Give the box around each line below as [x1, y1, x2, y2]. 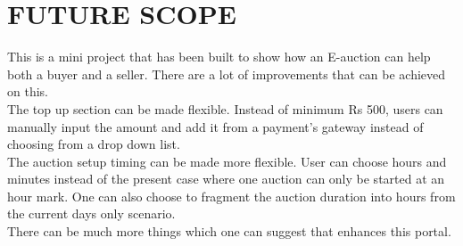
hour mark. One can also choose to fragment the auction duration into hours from [7, 186, 456, 205]
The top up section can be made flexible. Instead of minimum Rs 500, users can [7, 99, 443, 118]
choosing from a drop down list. [7, 135, 180, 153]
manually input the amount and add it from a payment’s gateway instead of [7, 117, 424, 135]
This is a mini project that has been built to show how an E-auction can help [7, 47, 431, 66]
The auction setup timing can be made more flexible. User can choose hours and [7, 152, 447, 170]
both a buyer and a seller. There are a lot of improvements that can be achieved [7, 64, 446, 83]
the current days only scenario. [7, 204, 176, 223]
